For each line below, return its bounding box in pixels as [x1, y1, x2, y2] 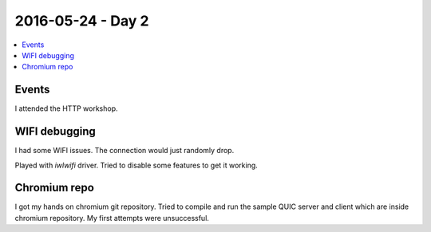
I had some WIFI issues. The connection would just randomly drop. [14, 146, 235, 155]
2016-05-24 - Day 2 [14, 12, 149, 29]
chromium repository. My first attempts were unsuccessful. [14, 213, 209, 222]
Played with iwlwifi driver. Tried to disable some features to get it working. [14, 160, 259, 170]
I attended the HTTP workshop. [14, 104, 119, 113]
